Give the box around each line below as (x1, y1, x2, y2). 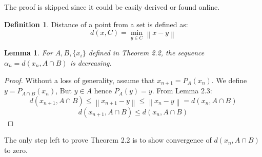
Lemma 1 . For (4, 47, 53, 58)
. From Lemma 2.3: (152, 85, 212, 96)
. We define (211, 74, 247, 85)
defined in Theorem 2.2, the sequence (88, 47, 205, 58)
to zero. (4, 145, 28, 155)
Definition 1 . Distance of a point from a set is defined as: (4, 18, 188, 29)
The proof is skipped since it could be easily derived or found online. (4, 2, 220, 12)
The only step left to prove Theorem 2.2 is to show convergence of (4, 134, 212, 145)
